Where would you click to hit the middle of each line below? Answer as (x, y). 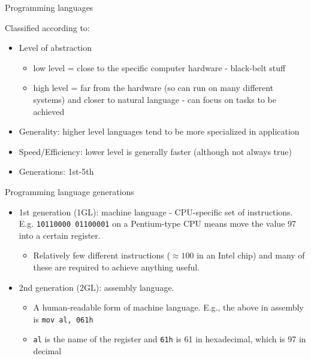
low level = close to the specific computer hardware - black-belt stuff (159, 67)
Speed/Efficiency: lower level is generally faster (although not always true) (155, 151)
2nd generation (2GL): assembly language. (96, 287)
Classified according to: (47, 27)
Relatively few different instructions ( (102, 255)
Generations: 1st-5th (56, 171)
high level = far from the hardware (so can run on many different (153, 88)
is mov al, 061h (63, 319)
